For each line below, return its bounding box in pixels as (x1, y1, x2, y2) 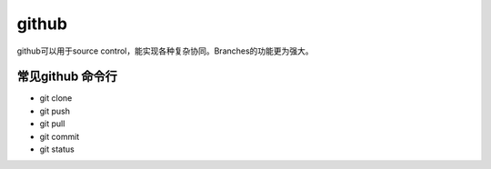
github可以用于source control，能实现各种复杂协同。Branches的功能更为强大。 (16, 45, 314, 56)
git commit (39, 131, 80, 142)
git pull (39, 118, 65, 129)
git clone (39, 93, 73, 104)
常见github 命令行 (16, 69, 118, 84)
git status (39, 144, 75, 154)
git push (39, 105, 71, 116)
